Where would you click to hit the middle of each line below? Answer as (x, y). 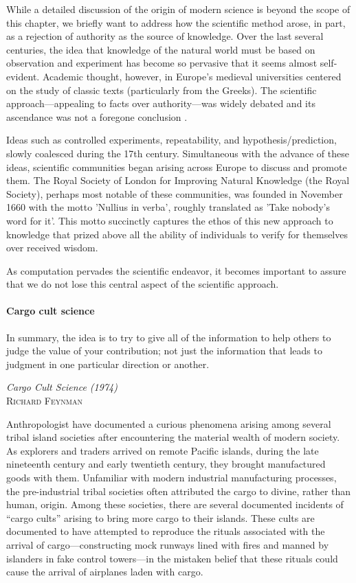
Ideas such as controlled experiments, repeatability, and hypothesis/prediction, (171, 140)
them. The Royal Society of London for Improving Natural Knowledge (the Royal (178, 180)
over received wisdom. (52, 248)
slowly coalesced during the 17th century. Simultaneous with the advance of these (178, 153)
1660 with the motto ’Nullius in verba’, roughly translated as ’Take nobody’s (168, 207)
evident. (23, 76)
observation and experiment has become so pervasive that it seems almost (162, 63)
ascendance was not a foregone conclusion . (97, 116)
